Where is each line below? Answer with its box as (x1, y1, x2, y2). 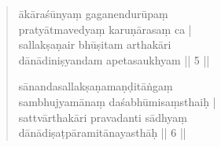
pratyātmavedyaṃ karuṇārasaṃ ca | (18, 20, 192, 37)
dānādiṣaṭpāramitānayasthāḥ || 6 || (18, 124, 186, 141)
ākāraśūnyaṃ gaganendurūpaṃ (18, 6, 168, 21)
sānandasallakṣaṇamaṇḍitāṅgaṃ (18, 78, 173, 94)
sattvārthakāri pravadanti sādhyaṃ (18, 108, 187, 125)
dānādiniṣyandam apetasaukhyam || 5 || (18, 51, 210, 68)
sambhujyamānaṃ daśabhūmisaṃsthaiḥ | (18, 93, 216, 109)
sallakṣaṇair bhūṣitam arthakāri (18, 36, 171, 53)
